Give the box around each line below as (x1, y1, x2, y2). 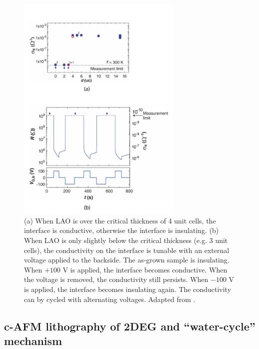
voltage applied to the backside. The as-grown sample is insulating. (24, 254, 229, 265)
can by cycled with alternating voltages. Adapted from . (24, 293, 195, 304)
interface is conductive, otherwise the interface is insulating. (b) (24, 225, 219, 235)
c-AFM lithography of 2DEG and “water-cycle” (4, 318, 255, 333)
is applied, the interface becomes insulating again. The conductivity (24, 283, 231, 294)
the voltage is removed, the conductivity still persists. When (24, 274, 208, 284)
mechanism (4, 332, 62, 348)
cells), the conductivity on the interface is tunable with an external (24, 244, 229, 255)
